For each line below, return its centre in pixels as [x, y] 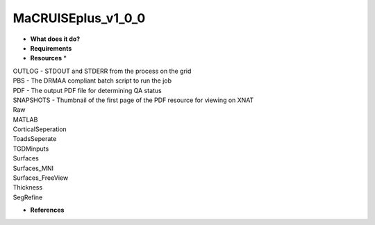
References [47, 210]
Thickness [28, 187]
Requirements [51, 48]
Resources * [49, 58]
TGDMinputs [31, 149]
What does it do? [55, 39]
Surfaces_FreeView [41, 178]
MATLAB [25, 119]
